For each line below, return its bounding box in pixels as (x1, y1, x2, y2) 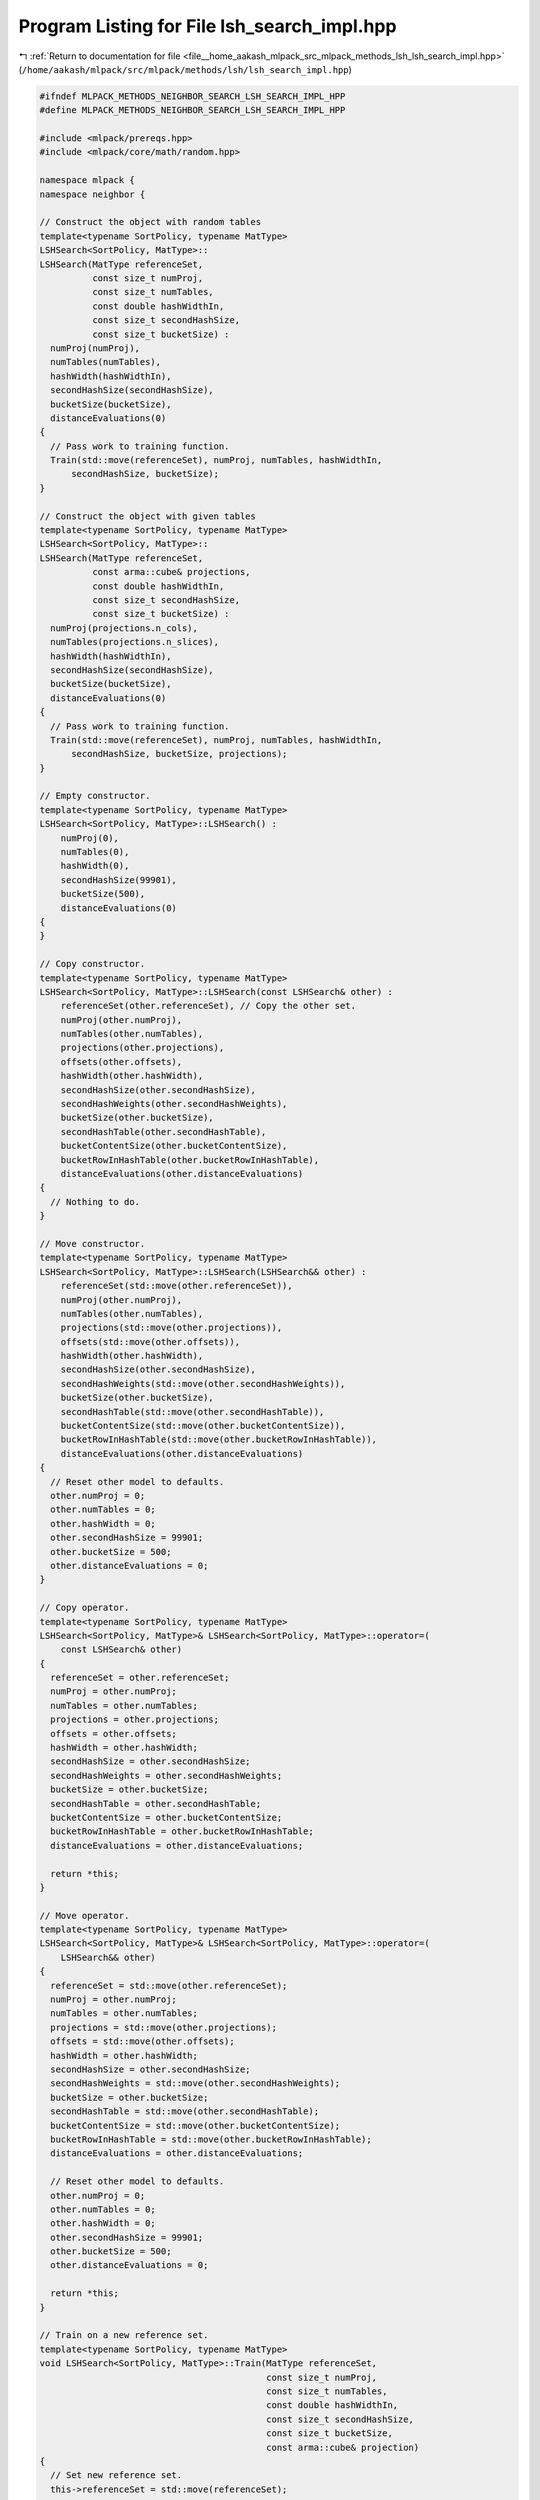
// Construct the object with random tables (39, 216, 262, 228)
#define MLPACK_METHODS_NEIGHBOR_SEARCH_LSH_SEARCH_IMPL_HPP (39, 105, 346, 116)
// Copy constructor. (39, 958, 146, 970)
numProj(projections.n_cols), (50, 622, 199, 634)
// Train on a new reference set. (39, 2330, 209, 2341)
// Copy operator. (39, 1602, 130, 1614)
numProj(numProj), (50, 342, 140, 354)
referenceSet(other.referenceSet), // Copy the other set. (60, 1000, 357, 1012)
